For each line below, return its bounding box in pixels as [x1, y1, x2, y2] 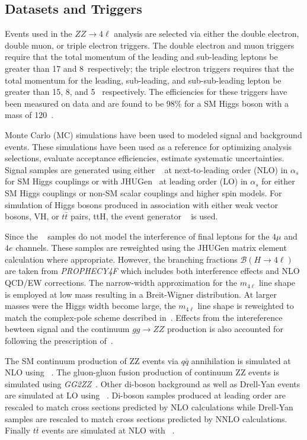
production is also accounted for [167, 323, 283, 335]
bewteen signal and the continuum [5, 323, 130, 335]
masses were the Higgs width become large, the [5, 299, 176, 312]
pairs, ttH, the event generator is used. [71, 210, 218, 222]
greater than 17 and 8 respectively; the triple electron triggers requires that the [5, 62, 294, 74]
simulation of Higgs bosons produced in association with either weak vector [5, 198, 279, 211]
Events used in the [5, 27, 72, 40]
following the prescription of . [5, 334, 113, 347]
